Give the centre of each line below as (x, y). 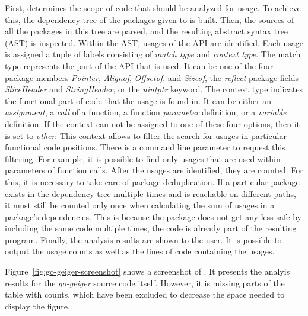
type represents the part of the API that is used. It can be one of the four (139, 65)
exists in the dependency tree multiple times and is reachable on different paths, (150, 193)
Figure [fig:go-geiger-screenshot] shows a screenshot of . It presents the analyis (147, 271)
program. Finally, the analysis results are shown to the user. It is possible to (143, 239)
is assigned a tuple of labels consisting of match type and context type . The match (153, 54)
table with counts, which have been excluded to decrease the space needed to (145, 294)
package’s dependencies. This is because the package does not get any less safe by (153, 216)
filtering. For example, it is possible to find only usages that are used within (143, 158)
